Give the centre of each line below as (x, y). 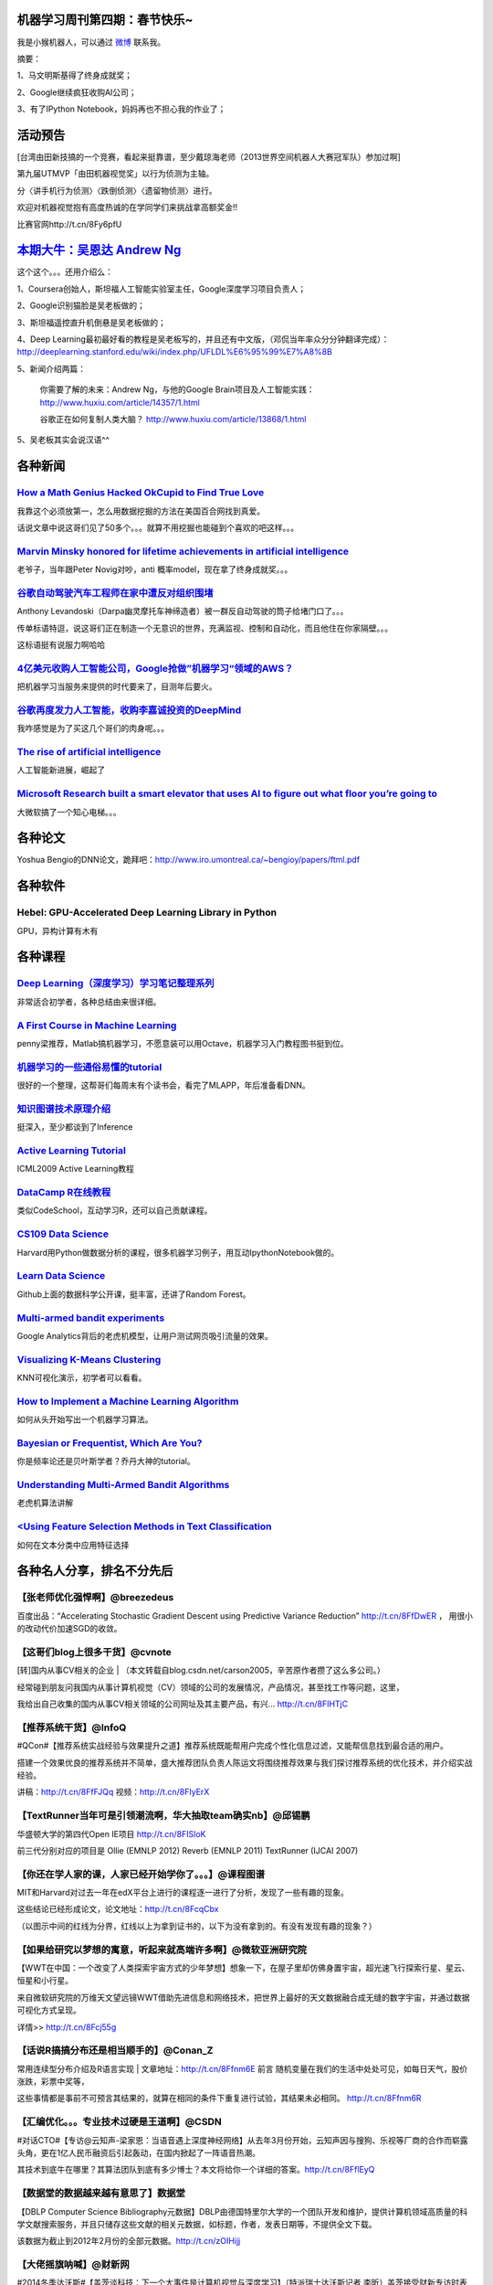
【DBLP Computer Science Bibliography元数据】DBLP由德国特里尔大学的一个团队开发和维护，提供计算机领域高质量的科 (242, 2211)
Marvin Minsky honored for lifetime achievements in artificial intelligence (183, 551)
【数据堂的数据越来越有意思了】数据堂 (101, 2194)
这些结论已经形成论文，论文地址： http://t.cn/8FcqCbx (118, 1909)
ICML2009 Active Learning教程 (75, 1169)
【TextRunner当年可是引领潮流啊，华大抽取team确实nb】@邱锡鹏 (163, 1816)
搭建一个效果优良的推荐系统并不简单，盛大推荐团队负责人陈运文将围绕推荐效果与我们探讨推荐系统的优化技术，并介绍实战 (245, 1762)
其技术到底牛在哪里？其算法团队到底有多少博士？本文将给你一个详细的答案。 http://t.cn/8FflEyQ (196, 2170)
